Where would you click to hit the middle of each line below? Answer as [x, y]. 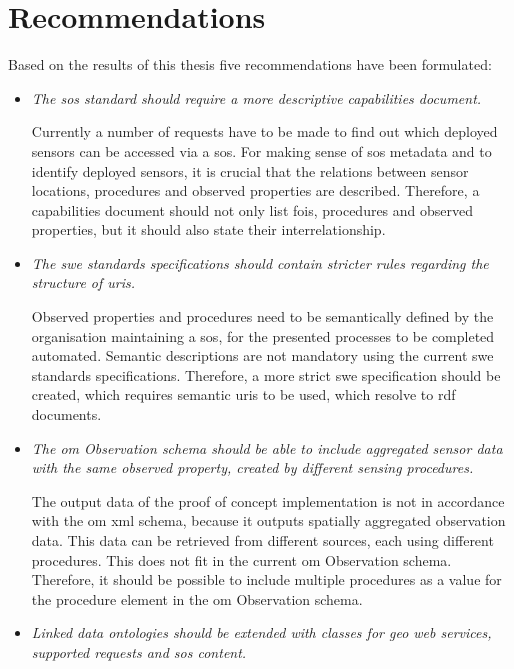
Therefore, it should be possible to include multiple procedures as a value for [266, 579]
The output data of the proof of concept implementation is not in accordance [268, 500]
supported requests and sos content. [139, 651]
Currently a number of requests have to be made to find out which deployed [264, 131]
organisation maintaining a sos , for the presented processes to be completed [263, 335]
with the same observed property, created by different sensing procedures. [252, 467]
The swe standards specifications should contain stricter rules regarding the [260, 262]
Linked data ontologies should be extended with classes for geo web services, [261, 632]
